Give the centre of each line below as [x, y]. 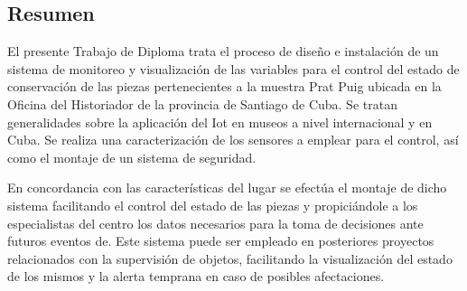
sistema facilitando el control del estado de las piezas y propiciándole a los [213, 205]
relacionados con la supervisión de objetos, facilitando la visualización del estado [230, 258]
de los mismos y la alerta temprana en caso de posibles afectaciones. [196, 276]
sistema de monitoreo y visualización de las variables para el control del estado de [233, 68]
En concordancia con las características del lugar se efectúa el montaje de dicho [227, 188]
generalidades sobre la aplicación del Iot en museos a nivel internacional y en [220, 122]
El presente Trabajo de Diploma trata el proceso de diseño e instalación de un [223, 51]
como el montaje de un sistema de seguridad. [132, 157]
